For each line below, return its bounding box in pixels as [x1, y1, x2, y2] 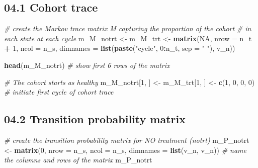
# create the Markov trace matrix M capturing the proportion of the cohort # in [4, 23, 251, 34]
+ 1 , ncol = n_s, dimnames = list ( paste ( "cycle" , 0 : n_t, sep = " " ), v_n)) [4, 43, 235, 53]
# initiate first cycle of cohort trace [4, 87, 114, 97]
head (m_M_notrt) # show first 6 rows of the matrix [4, 59, 170, 70]
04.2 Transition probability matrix [4, 111, 186, 127]
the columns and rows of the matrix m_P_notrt [4, 154, 152, 165]
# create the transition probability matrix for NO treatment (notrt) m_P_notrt [4, 134, 249, 145]
